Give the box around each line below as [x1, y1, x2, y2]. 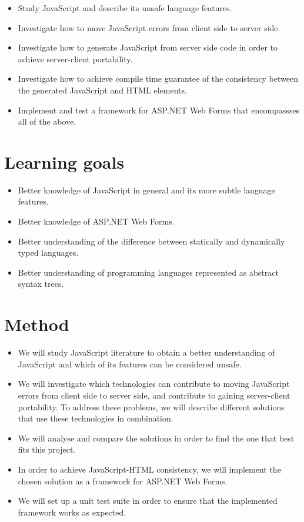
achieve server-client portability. [18, 52, 133, 65]
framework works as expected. [18, 506, 126, 518]
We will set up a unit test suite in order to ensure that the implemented [18, 494, 278, 507]
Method [4, 312, 69, 336]
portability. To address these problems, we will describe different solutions [18, 400, 285, 413]
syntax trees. [18, 277, 64, 290]
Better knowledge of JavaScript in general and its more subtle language [18, 183, 275, 196]
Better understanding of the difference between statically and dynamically [18, 235, 285, 247]
